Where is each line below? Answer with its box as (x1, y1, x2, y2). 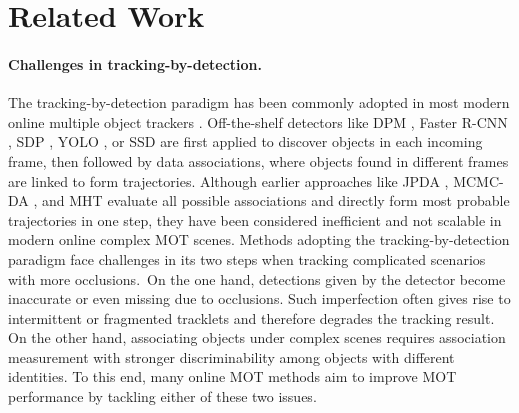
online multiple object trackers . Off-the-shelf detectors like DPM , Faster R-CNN (8, 111, 508, 132)
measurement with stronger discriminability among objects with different (8, 346, 455, 367)
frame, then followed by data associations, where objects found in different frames (8, 150, 509, 171)
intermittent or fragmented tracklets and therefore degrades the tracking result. (8, 307, 495, 328)
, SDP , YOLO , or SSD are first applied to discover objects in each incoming (8, 131, 483, 152)
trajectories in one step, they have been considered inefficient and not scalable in (8, 209, 502, 230)
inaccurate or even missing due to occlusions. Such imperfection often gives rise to (8, 288, 511, 309)
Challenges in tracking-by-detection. (8, 53, 262, 74)
